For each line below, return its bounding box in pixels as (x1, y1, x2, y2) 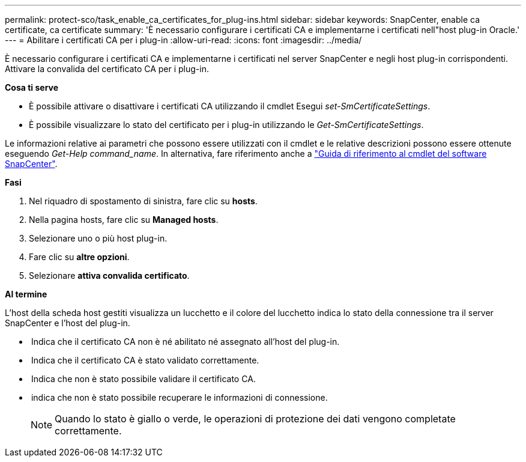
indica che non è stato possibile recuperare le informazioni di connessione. (31, 392, 328, 403)
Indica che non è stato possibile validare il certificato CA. (31, 374, 256, 384)
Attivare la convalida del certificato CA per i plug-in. (5, 64, 210, 74)
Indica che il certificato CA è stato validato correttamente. (31, 355, 259, 365)
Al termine (5, 289, 47, 299)
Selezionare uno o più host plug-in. (29, 233, 168, 243)
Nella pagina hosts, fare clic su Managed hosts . (29, 214, 219, 225)
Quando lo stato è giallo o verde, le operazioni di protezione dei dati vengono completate (55, 413, 456, 425)
